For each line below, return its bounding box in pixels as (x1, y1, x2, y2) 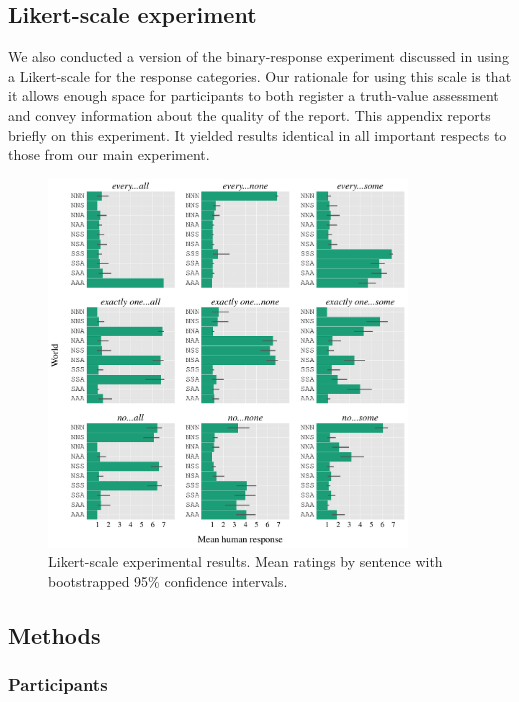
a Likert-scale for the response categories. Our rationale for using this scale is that (8, 65, 512, 86)
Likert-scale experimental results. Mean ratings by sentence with (48, 551, 443, 572)
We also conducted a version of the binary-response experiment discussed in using (8, 46, 509, 67)
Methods (8, 619, 101, 650)
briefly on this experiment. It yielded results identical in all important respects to (8, 124, 507, 145)
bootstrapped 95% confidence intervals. (48, 571, 288, 591)
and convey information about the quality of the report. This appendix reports (8, 104, 491, 125)
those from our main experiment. (8, 144, 210, 165)
